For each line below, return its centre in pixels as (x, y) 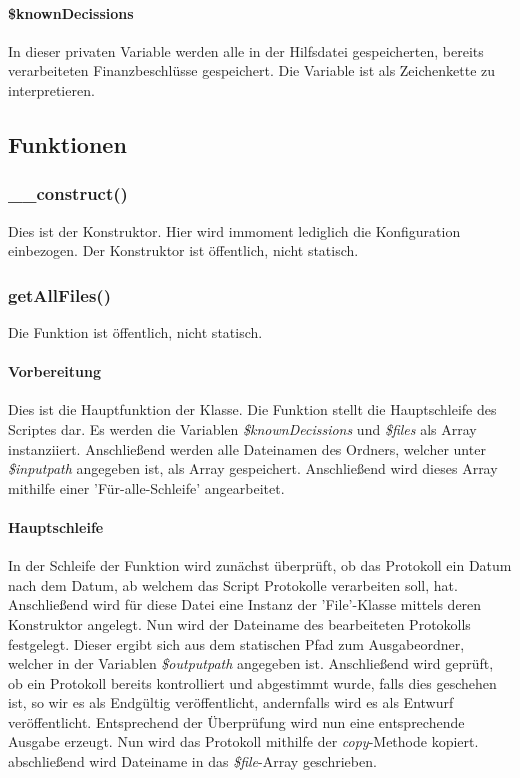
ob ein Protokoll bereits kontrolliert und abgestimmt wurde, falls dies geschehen (252, 682)
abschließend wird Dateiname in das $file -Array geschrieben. (192, 761)
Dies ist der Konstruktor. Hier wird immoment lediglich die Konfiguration (234, 230)
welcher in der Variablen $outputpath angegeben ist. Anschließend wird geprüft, (251, 663)
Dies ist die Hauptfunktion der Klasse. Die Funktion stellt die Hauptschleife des (252, 409)
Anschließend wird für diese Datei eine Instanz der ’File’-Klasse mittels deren (245, 604)
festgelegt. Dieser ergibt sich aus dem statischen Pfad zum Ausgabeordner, (236, 643)
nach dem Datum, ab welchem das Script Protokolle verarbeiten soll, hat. (233, 584)
